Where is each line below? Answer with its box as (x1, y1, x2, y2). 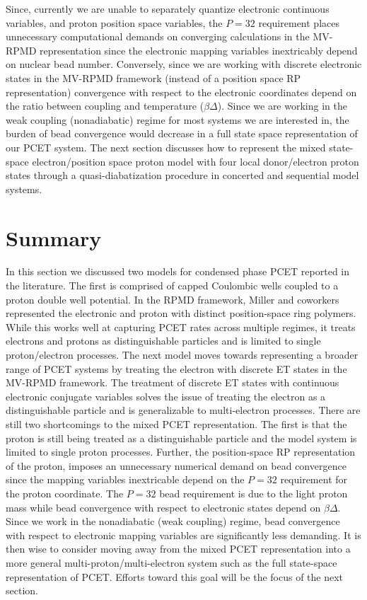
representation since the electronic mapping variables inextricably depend (40, 42, 358, 57)
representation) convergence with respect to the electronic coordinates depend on (6, 84, 357, 99)
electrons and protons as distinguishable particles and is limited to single (6, 333, 321, 348)
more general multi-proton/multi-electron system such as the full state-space (6, 555, 337, 570)
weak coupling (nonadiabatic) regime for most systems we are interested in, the (6, 112, 349, 127)
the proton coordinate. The (6, 485, 124, 500)
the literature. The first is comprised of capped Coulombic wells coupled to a (6, 278, 339, 293)
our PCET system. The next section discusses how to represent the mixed (6, 139, 326, 154)
